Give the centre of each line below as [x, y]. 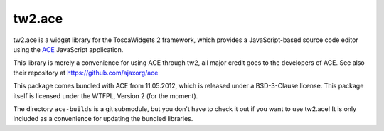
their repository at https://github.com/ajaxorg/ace [86, 73]
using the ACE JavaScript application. [68, 49]
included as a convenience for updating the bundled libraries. [103, 119]
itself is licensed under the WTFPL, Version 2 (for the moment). [106, 95]
